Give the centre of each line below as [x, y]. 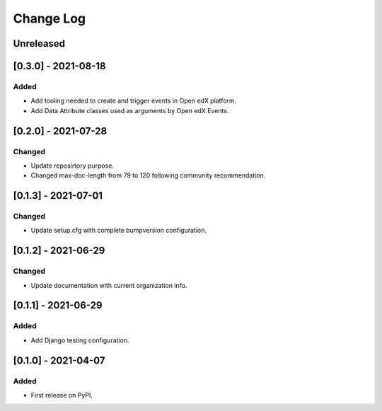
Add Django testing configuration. [80, 340]
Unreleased [39, 44]
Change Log [50, 18]
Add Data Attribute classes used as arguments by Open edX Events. [130, 110]
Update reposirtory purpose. [73, 166]
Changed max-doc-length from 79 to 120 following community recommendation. [148, 175]
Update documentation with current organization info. [109, 285]
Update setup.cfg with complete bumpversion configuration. [118, 231]
